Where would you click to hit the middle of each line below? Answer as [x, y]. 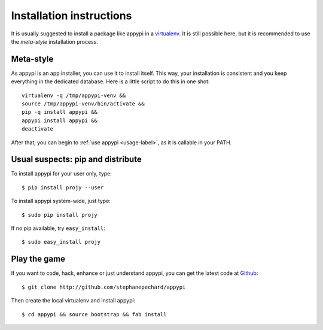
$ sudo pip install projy [60, 215]
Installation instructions [71, 16]
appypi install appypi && [60, 120]
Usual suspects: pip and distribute [76, 160]
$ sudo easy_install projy [61, 242]
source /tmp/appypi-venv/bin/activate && [83, 104]
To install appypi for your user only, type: [61, 174]
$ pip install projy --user [63, 187]
